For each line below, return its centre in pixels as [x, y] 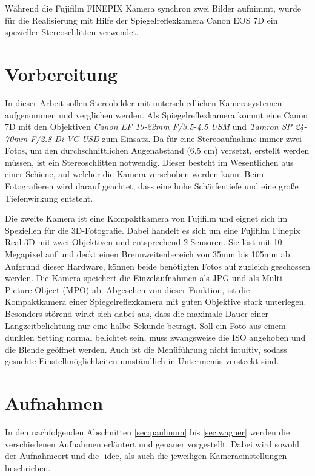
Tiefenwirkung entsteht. [49, 198]
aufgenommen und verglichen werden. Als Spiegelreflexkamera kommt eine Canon [156, 114]
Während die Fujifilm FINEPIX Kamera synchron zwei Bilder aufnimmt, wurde [153, 8]
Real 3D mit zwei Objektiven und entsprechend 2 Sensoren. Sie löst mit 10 [144, 242]
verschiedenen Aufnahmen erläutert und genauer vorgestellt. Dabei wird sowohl [152, 444]
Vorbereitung [61, 73]
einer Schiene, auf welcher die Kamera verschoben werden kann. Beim [134, 174]
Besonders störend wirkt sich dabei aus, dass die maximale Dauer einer [137, 313]
